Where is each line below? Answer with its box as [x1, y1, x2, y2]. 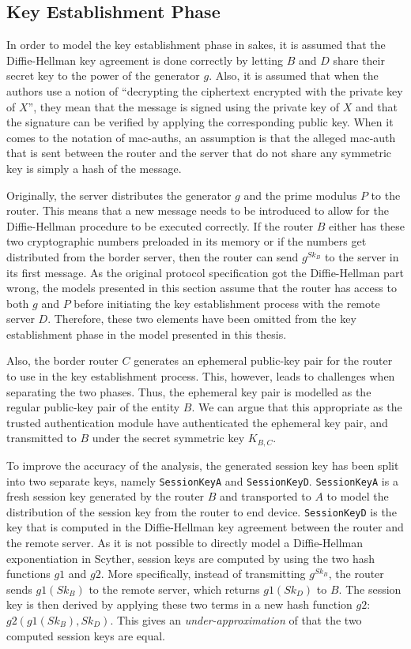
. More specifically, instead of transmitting [100, 565, 306, 582]
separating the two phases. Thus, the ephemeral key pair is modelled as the [6, 383, 371, 400]
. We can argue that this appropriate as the [191, 399, 402, 415]
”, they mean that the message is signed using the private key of [28, 98, 340, 114]
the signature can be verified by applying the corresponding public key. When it [6, 114, 394, 130]
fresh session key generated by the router [6, 488, 205, 505]
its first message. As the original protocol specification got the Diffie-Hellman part [6, 264, 404, 280]
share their [333, 51, 385, 68]
